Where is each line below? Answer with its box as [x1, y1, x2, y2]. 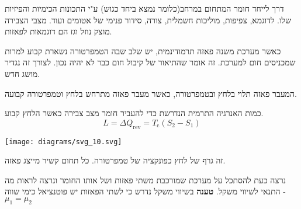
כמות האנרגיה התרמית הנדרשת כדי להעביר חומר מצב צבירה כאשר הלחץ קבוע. [5, 107, 264, 119]
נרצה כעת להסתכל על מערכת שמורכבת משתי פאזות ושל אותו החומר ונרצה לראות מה [5, 173, 286, 186]
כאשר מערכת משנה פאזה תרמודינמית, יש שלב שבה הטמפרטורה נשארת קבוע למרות [5, 44, 281, 57]
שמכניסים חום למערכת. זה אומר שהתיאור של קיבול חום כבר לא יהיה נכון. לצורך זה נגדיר [5, 56, 296, 68]
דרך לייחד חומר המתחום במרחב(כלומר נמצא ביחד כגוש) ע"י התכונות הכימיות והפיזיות [5, 2, 284, 14]
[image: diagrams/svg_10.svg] [5, 137, 122, 146]
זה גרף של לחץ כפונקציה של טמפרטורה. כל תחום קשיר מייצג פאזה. [5, 154, 226, 166]
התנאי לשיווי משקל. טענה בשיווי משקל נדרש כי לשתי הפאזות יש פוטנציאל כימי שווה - [5, 185, 286, 197]
